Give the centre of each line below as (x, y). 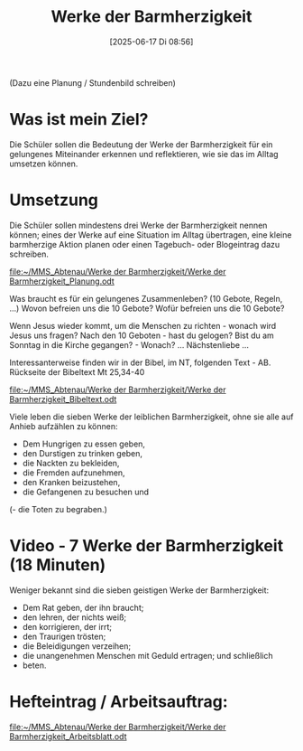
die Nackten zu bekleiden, (71, 463)
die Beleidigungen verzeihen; (77, 646)
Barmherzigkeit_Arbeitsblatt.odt (68, 736)
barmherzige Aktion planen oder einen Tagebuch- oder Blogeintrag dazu (145, 244)
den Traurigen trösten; (64, 636)
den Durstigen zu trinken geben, (82, 453)
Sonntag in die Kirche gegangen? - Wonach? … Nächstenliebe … (129, 344)
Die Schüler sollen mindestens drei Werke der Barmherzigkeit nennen (138, 225)
